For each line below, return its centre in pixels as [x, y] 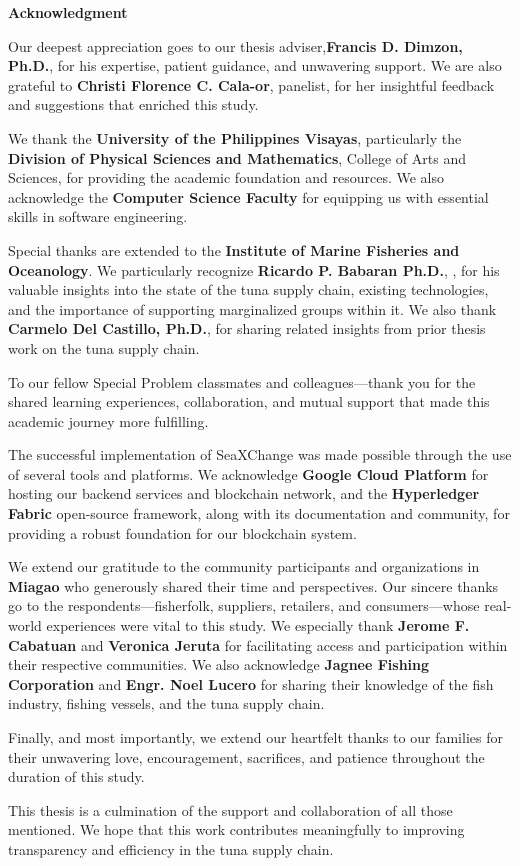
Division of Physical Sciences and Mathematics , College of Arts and [237, 157]
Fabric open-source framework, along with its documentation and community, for [259, 513]
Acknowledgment [68, 12]
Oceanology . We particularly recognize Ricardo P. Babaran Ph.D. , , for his [254, 269]
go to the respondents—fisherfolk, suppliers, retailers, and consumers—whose [244, 605]
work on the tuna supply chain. [104, 347]
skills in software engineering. [98, 216]
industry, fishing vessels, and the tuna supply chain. [166, 703]
